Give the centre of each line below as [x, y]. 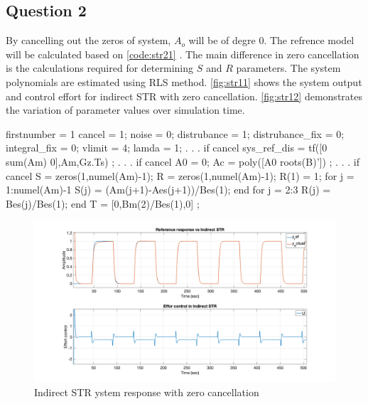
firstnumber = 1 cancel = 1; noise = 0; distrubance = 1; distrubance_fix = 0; [175, 133]
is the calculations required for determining [99, 68]
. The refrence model [309, 40]
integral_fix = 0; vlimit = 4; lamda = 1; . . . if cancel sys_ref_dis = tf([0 [167, 148]
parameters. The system [288, 68]
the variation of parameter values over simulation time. [125, 110]
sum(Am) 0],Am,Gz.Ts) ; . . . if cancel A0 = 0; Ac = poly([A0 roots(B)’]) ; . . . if [183, 161]
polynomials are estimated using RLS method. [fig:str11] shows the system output [184, 81]
